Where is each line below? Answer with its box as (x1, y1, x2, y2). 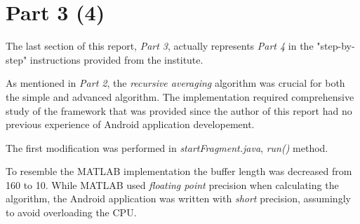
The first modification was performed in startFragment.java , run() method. (6, 140, 328, 155)
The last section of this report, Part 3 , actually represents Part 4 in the (6, 38, 314, 53)
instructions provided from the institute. (29, 52, 204, 66)
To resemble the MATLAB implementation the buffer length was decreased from (6, 164, 352, 178)
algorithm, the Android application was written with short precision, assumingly (6, 191, 351, 206)
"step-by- (316, 38, 355, 53)
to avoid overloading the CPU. (6, 205, 137, 220)
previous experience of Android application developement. (6, 117, 255, 132)
